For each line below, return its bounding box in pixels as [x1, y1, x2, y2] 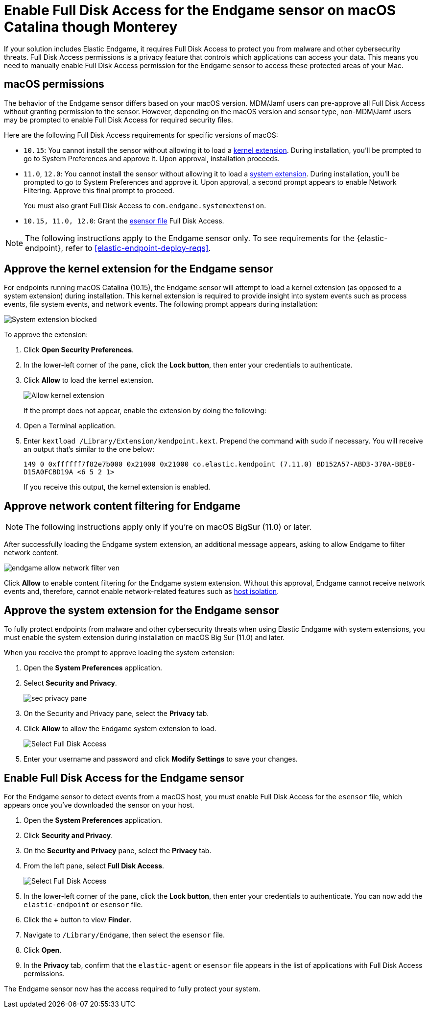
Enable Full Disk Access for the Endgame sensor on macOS [4, 2, 396, 19]
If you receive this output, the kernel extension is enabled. [24, 483, 211, 492]
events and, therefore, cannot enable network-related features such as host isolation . [4, 587, 279, 596]
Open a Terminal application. [24, 421, 116, 430]
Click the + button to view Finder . [24, 915, 132, 924]
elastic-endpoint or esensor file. [24, 900, 143, 909]
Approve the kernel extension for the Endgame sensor [4, 263, 274, 275]
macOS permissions [4, 78, 104, 91]
